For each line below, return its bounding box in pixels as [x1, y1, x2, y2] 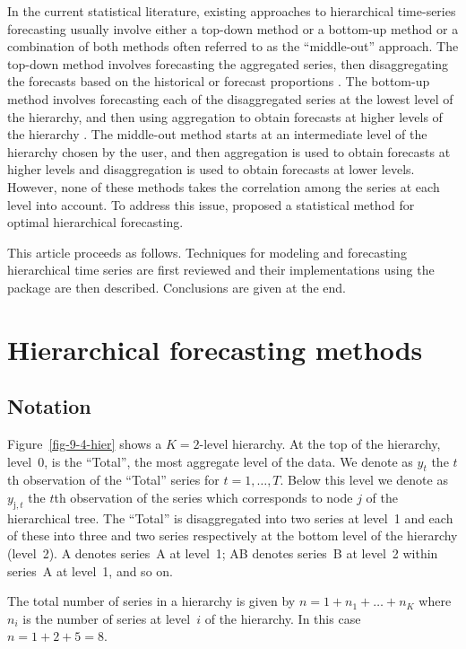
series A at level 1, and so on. [7, 561, 173, 580]
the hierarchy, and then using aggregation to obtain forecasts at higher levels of [7, 107, 443, 126]
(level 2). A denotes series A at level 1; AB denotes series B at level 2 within [7, 544, 438, 563]
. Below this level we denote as [280, 470, 448, 489]
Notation [7, 392, 91, 420]
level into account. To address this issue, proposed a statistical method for [7, 195, 415, 214]
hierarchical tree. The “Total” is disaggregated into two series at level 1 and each [7, 508, 453, 527]
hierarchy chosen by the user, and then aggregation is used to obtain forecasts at [7, 142, 451, 161]
